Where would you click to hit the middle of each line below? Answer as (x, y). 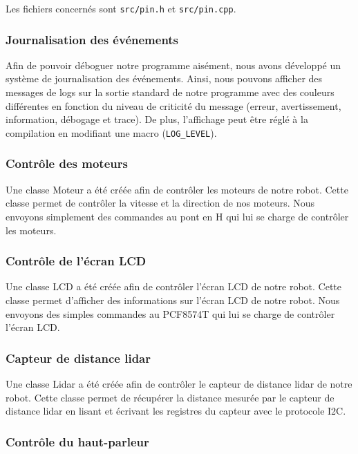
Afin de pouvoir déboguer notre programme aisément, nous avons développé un (173, 65)
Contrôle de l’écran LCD (76, 261)
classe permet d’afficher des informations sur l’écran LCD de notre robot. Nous (173, 300)
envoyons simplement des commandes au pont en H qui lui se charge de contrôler (177, 216)
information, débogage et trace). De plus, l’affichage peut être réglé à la (157, 119)
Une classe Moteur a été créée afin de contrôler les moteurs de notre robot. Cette (177, 189)
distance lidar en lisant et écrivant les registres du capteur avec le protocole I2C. (176, 411)
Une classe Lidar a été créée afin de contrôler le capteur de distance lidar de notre (179, 383)
